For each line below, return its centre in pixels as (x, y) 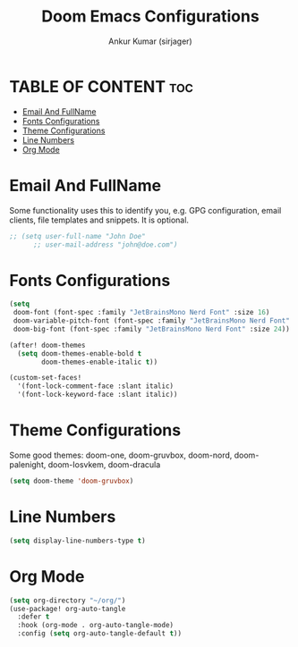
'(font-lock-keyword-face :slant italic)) (98, 395)
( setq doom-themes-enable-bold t (80, 353)
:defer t (34, 617)
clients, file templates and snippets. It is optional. (99, 220)
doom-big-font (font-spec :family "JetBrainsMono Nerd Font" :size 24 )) (152, 329)
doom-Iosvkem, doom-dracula (104, 465)
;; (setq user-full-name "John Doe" (77, 236)
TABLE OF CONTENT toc (102, 86)
